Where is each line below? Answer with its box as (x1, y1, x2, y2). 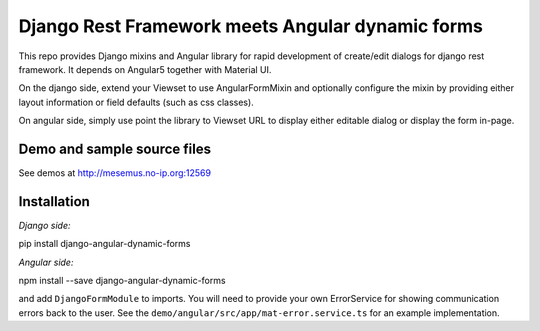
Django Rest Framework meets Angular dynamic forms (18, 15, 484, 37)
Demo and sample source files (18, 140, 212, 157)
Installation (18, 193, 90, 210)
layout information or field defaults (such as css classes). (18, 96, 254, 108)
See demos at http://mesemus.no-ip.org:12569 (18, 167, 212, 179)
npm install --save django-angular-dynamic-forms (18, 275, 226, 287)
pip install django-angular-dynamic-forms (18, 238, 191, 250)
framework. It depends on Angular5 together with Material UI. (18, 63, 272, 75)
